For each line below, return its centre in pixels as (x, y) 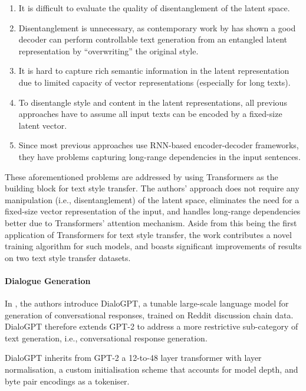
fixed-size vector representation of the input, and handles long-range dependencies (153, 211)
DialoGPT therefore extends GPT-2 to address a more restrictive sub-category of (152, 326)
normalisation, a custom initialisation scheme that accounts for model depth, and (152, 369)
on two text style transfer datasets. (68, 257)
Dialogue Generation (48, 280)
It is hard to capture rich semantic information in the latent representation (154, 71)
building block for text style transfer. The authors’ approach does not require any (152, 188)
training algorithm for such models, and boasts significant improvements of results (153, 246)
